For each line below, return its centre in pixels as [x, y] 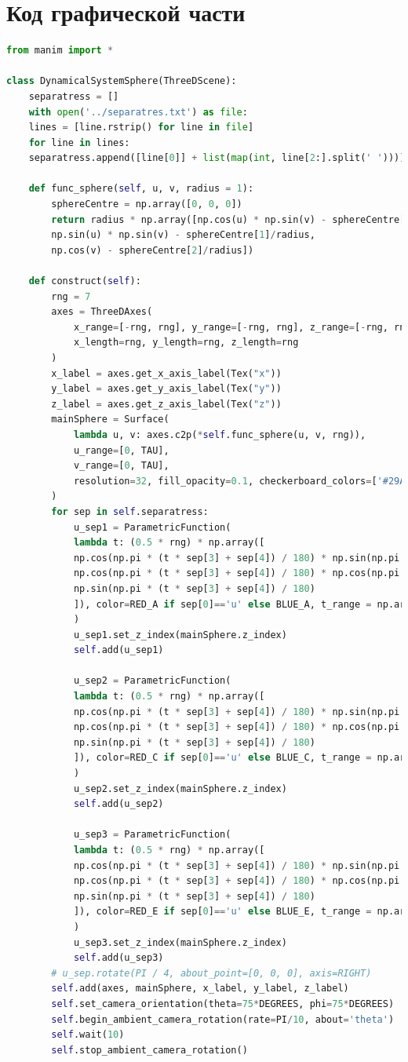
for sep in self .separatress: [130, 511]
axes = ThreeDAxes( [102, 312]
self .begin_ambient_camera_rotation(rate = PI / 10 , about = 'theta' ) [223, 1019]
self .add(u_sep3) [118, 958]
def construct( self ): [85, 281]
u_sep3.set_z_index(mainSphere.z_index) [180, 942]
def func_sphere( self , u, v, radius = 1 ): [141, 189]
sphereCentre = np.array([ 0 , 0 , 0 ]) [147, 204]
